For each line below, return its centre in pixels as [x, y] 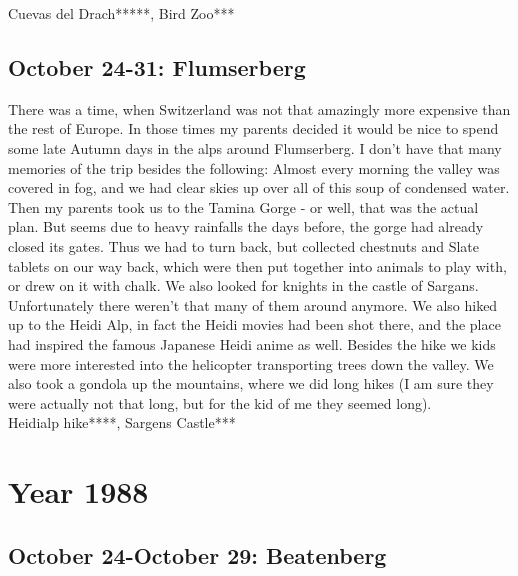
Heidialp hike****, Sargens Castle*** [122, 422]
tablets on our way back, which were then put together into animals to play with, [257, 265]
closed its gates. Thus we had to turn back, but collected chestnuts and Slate [244, 245]
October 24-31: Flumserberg [157, 66]
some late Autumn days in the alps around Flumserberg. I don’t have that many [255, 147]
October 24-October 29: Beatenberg [197, 554]
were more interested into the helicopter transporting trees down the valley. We [251, 363]
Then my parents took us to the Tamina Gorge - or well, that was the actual [243, 206]
